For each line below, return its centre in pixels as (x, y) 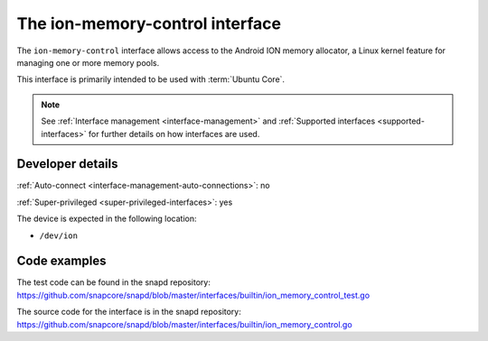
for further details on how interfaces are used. (174, 134)
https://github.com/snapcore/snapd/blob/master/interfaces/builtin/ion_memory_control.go (184, 324)
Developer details (67, 164)
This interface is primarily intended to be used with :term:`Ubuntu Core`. (150, 79)
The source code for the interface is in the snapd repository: (129, 312)
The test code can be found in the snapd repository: (114, 282)
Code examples (61, 261)
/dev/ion (59, 235)
